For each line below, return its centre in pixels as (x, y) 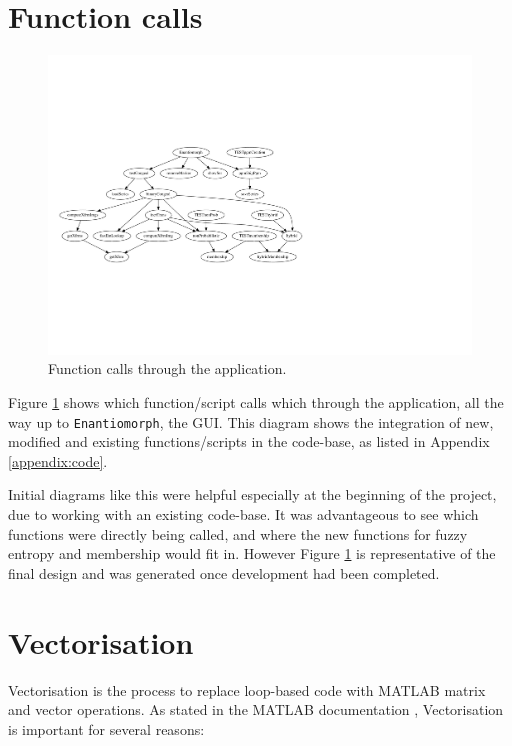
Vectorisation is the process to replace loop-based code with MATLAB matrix (247, 689)
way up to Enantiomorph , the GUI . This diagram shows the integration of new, (251, 421)
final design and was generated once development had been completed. (224, 572)
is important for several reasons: (106, 728)
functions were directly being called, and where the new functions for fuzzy (238, 533)
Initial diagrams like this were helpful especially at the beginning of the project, (252, 494)
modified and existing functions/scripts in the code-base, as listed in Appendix (249, 441)
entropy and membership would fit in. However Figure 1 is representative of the (252, 553)
